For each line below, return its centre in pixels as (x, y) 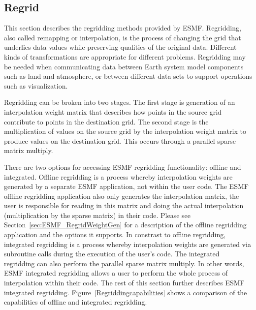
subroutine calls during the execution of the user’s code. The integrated (112, 254)
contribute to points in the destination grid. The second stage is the (106, 121)
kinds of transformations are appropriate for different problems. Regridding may (125, 56)
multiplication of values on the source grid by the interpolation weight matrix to (125, 131)
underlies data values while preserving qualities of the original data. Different (120, 47)
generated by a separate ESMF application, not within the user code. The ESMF (126, 186)
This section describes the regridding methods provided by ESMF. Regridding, (123, 28)
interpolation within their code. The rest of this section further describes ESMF (124, 283)
